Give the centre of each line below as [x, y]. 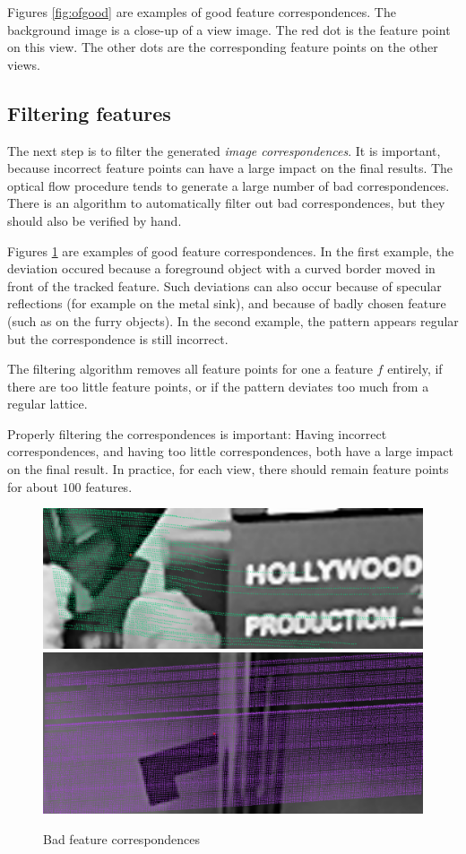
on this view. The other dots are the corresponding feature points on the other [223, 47]
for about [33, 486]
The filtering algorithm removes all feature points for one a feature [190, 369]
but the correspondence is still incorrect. [118, 338]
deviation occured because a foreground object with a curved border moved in [221, 268]
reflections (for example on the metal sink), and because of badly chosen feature [227, 303]
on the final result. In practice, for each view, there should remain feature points [228, 469]
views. [24, 64]
